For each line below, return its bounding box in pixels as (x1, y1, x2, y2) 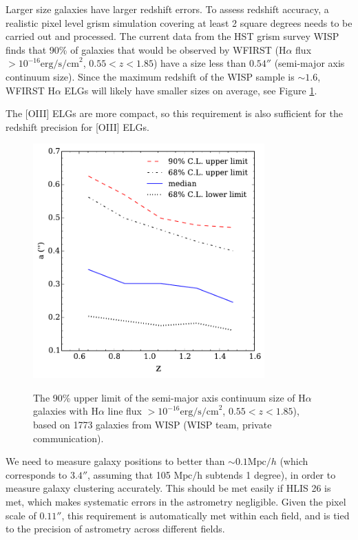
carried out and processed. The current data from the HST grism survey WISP (6, 29, 339, 43)
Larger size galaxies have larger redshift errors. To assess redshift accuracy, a (6, 2, 329, 16)
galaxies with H (33, 404, 98, 418)
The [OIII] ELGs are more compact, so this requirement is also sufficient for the (6, 106, 343, 121)
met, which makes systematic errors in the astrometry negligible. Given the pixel (6, 494, 346, 508)
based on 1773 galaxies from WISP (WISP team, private (33, 417, 272, 431)
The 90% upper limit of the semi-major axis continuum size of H (33, 390, 306, 404)
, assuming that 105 (87, 467, 171, 481)
